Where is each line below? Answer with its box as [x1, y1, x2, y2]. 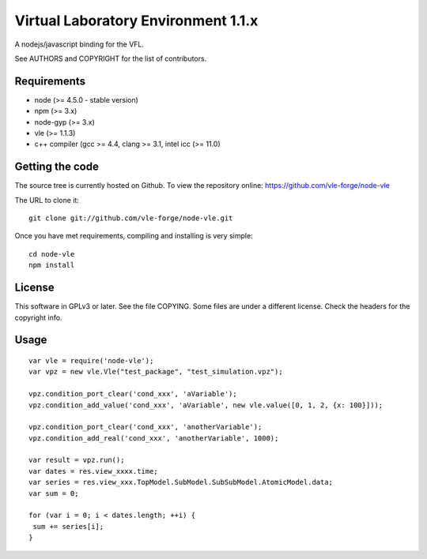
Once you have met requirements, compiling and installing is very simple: [14, 231, 253, 241]
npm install [28, 261, 75, 270]
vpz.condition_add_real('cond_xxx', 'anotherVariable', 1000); [28, 433, 279, 442]
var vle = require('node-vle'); [28, 356, 154, 365]
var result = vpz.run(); [28, 456, 125, 465]
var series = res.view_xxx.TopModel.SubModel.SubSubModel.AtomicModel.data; [28, 478, 334, 487]
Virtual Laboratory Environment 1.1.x [14, 12, 259, 29]
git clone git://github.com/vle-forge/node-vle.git [28, 214, 233, 223]
